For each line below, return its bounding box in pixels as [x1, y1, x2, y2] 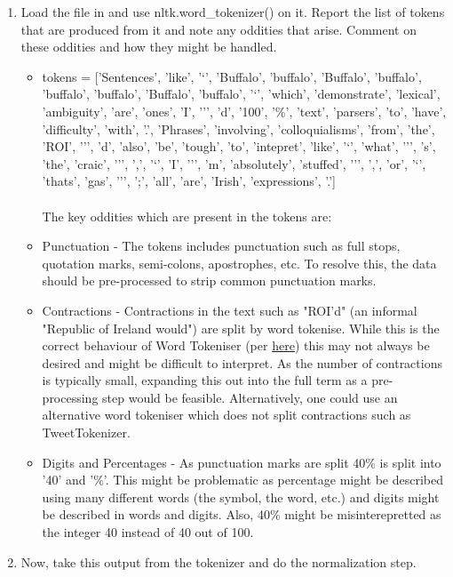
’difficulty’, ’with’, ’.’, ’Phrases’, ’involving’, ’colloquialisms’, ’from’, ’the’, [42, 119, 435, 138]
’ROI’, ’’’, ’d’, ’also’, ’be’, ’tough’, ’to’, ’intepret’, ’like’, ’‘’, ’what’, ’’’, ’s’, [42, 137, 436, 156]
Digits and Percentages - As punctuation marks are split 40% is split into [42, 453, 441, 471]
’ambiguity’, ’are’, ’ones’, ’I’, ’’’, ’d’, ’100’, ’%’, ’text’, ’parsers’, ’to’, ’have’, [42, 101, 447, 120]
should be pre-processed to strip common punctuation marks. [42, 271, 377, 290]
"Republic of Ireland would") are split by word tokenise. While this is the [42, 318, 440, 337]
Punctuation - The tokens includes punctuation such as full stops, [42, 236, 401, 255]
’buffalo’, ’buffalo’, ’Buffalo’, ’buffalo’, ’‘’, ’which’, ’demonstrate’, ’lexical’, [42, 84, 441, 103]
